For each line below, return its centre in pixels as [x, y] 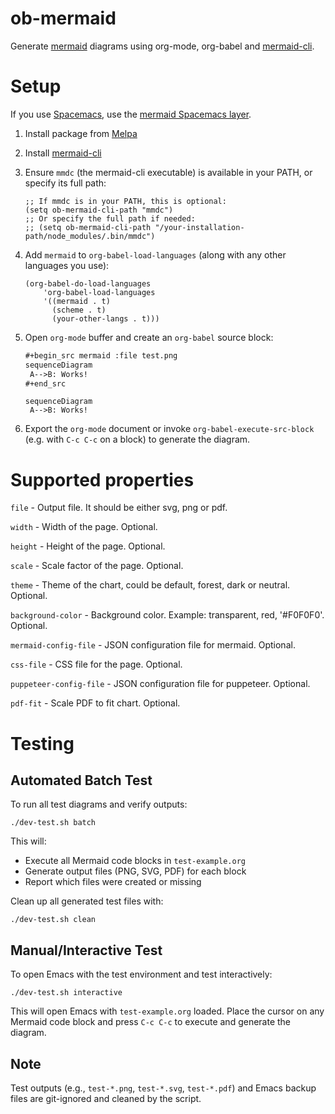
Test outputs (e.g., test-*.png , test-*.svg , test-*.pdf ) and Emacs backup [163, 1088]
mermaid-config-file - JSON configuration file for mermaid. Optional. [153, 645]
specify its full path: [65, 183]
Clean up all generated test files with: [87, 901]
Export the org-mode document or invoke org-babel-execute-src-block [169, 429]
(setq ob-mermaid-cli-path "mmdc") [99, 210]
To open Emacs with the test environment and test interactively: [141, 974]
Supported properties [102, 479]
